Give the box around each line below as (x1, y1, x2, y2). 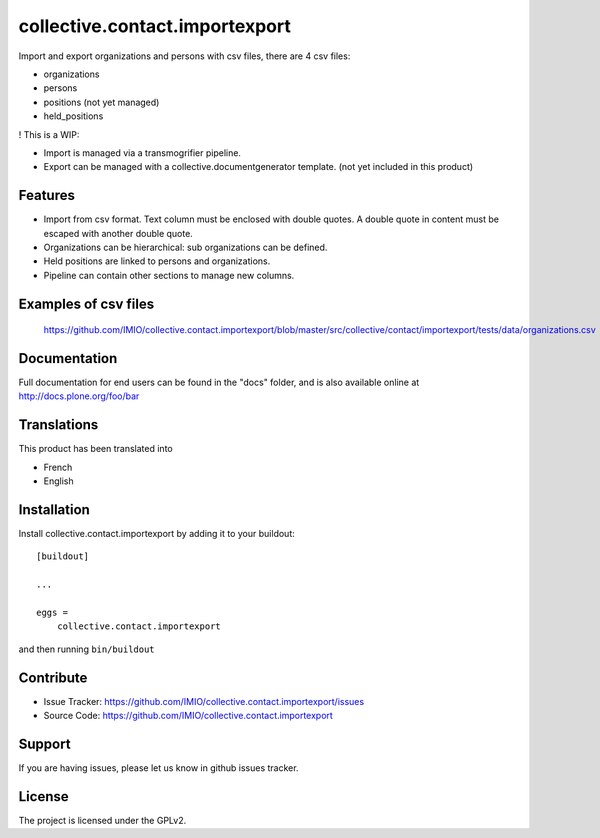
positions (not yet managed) (43, 96, 160, 108)
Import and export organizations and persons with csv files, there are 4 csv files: (18, 50, 351, 62)
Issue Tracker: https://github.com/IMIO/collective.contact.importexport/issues (43, 695, 365, 707)
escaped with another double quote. (43, 227, 194, 239)
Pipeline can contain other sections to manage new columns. (43, 269, 295, 281)
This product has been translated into (18, 443, 174, 455)
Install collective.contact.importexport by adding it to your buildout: (18, 528, 295, 540)
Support (18, 735, 71, 752)
